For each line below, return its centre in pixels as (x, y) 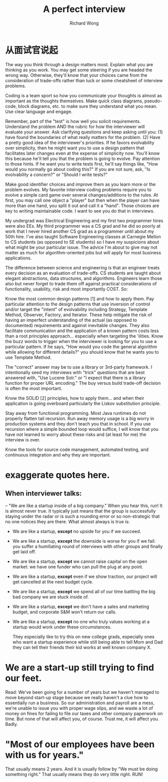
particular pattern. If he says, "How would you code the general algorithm (81, 347)
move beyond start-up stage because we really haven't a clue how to (77, 697)
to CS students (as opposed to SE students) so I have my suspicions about (82, 242)
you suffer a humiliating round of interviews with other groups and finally (88, 546)
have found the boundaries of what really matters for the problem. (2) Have (83, 137)
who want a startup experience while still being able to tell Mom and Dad (88, 642)
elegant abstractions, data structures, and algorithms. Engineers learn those (84, 278)
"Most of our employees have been (80, 744)
